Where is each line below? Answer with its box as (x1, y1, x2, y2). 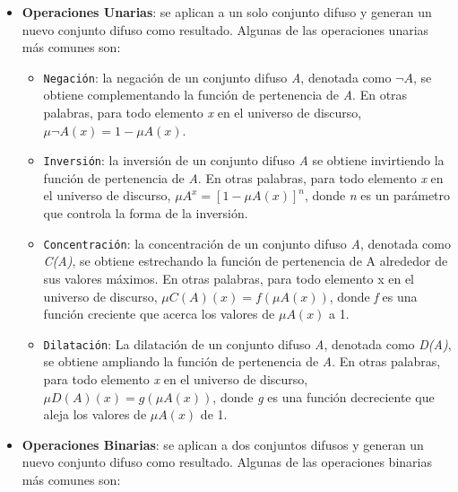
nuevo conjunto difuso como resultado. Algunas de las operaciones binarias (22, 452, 432, 471)
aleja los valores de (43, 405, 147, 424)
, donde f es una (329, 286, 418, 305)
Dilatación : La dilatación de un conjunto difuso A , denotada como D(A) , (43, 334, 452, 353)
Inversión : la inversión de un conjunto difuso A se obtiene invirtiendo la (43, 151, 445, 170)
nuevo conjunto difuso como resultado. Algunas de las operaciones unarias (22, 20, 429, 39)
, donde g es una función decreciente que (212, 387, 435, 406)
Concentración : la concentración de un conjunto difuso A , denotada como (43, 233, 451, 252)
